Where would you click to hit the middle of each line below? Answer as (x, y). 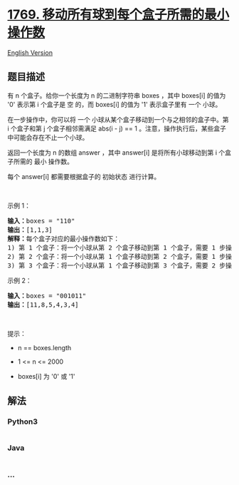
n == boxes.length (44, 347)
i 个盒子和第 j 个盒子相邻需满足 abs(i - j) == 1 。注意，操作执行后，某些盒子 (117, 128)
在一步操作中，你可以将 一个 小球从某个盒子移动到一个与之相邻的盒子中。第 (118, 119)
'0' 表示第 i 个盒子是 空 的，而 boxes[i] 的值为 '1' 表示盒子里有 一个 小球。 (115, 104)
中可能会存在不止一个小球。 (48, 137)
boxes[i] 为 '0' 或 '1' (46, 376)
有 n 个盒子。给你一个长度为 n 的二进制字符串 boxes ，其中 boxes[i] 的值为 (117, 95)
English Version (30, 52)
